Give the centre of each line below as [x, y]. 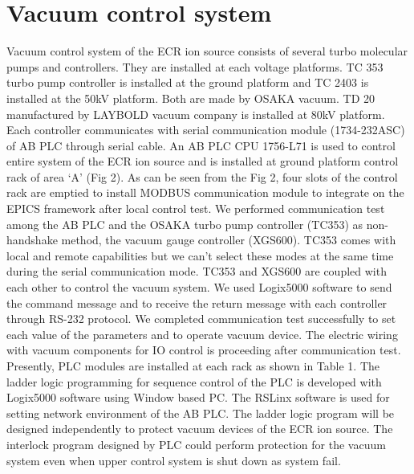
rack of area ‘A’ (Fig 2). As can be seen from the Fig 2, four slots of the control [202, 176]
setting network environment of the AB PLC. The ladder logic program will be [201, 413]
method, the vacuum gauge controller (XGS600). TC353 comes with [229, 240]
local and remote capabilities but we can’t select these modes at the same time [200, 255]
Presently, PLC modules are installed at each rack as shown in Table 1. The [193, 366]
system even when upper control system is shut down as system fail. [174, 460]
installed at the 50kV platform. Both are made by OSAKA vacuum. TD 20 [191, 98]
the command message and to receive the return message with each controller [197, 302]
